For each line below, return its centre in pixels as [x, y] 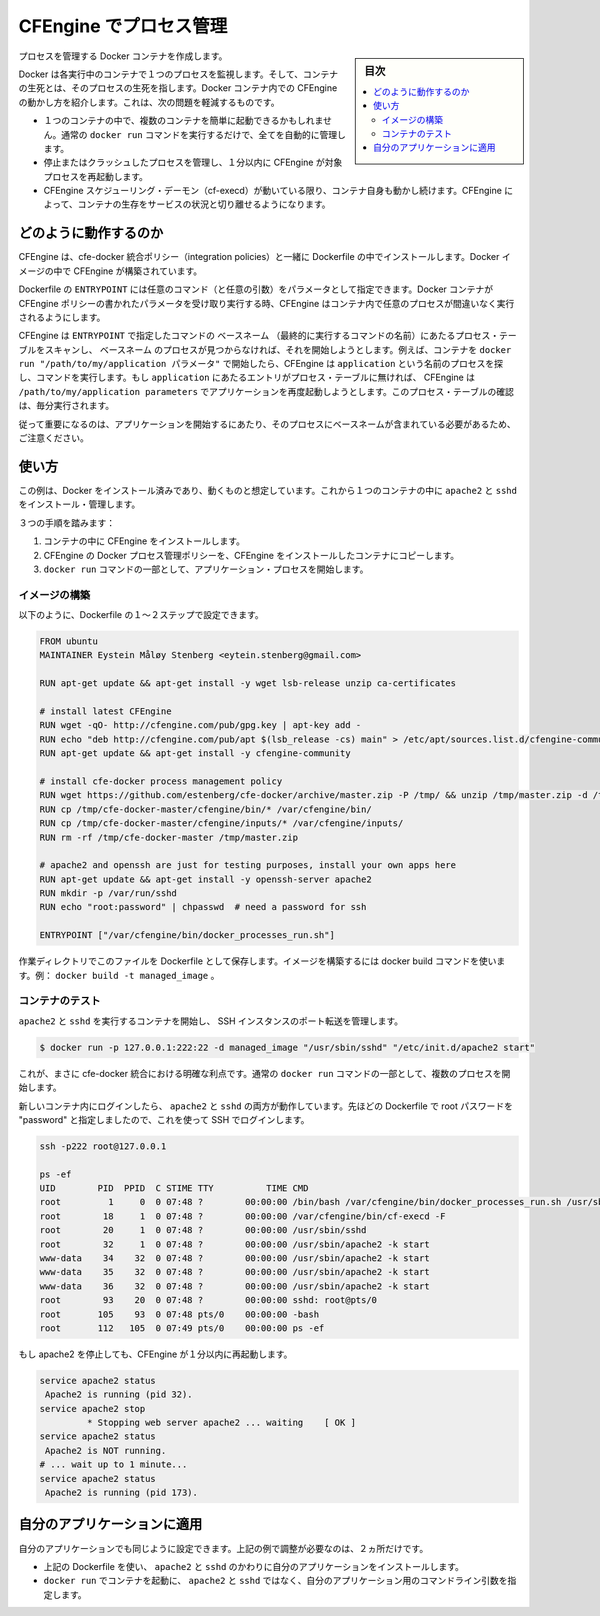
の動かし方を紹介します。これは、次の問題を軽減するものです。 [149, 102]
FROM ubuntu [69, 641]
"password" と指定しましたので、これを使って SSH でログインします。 [164, 1119]
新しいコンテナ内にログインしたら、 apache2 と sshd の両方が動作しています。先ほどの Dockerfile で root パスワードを [266, 1106]
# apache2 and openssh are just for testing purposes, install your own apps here [248, 865]
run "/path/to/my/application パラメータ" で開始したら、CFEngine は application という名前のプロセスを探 [261, 364]
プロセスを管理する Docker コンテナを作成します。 [123, 56]
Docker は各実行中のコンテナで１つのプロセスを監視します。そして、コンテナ [178, 74]
